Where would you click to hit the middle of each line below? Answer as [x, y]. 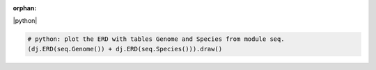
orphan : [25, 8]
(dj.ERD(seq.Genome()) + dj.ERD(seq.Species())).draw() [125, 49]
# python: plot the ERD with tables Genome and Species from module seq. [156, 39]
